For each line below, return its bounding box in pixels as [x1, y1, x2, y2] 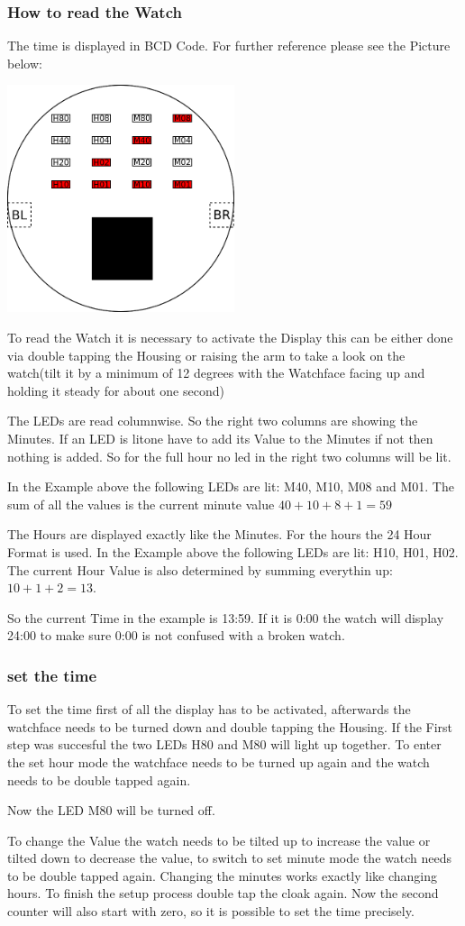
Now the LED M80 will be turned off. [7, 801, 215, 820]
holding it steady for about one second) [7, 380, 224, 399]
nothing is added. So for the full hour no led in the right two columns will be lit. [7, 446, 451, 465]
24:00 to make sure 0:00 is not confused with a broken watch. [7, 626, 345, 645]
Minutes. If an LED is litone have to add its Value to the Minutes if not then [7, 428, 433, 447]
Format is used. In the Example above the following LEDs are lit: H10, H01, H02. [7, 542, 459, 561]
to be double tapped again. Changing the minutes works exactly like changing [7, 866, 437, 885]
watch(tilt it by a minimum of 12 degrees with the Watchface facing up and [7, 363, 425, 382]
